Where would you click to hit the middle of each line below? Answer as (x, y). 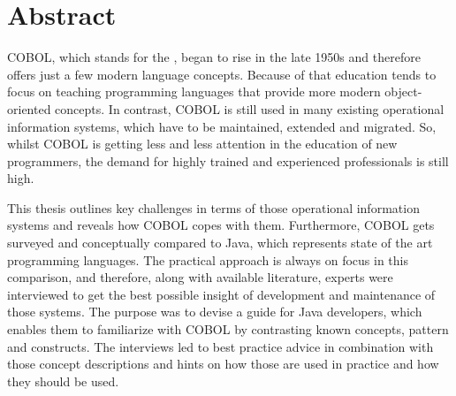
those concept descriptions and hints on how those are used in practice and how (223, 364)
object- (403, 91)
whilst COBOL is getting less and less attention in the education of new (202, 144)
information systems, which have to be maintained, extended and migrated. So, (222, 126)
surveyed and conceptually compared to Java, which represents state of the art (220, 243)
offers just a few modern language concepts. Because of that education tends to (222, 74)
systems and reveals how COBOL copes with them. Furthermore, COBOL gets (221, 225)
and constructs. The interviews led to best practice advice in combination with (220, 346)
